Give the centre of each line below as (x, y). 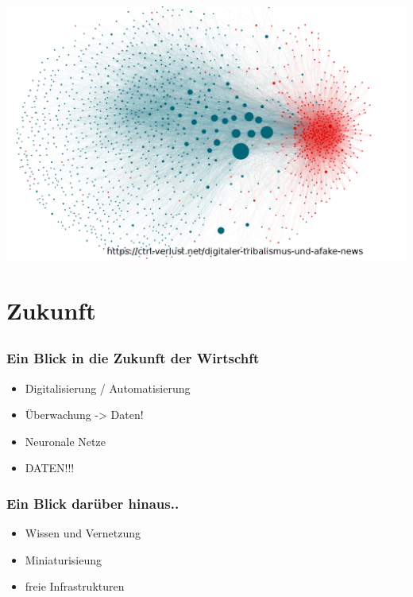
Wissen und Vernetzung (83, 533)
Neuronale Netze (65, 441)
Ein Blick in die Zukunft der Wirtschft (133, 358)
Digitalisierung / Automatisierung (108, 388)
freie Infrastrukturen (75, 586)
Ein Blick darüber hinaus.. (93, 503)
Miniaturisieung (64, 559)
